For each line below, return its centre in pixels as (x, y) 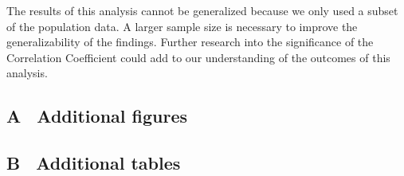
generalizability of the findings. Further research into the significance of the (190, 42)
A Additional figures (97, 116)
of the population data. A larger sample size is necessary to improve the (182, 26)
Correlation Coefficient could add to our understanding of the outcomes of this (198, 57)
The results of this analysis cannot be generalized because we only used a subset (202, 10)
